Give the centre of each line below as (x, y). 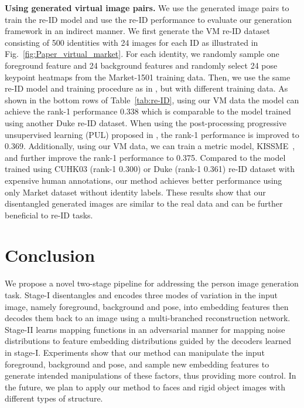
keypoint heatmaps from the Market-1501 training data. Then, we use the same (148, 77)
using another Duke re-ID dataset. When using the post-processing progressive (146, 122)
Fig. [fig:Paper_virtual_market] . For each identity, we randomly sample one (142, 54)
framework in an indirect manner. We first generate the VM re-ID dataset (137, 31)
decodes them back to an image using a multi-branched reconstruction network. (148, 318)
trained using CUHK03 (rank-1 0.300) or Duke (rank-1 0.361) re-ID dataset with (150, 169)
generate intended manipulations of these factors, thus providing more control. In (151, 375)
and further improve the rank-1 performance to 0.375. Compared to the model (145, 157)
